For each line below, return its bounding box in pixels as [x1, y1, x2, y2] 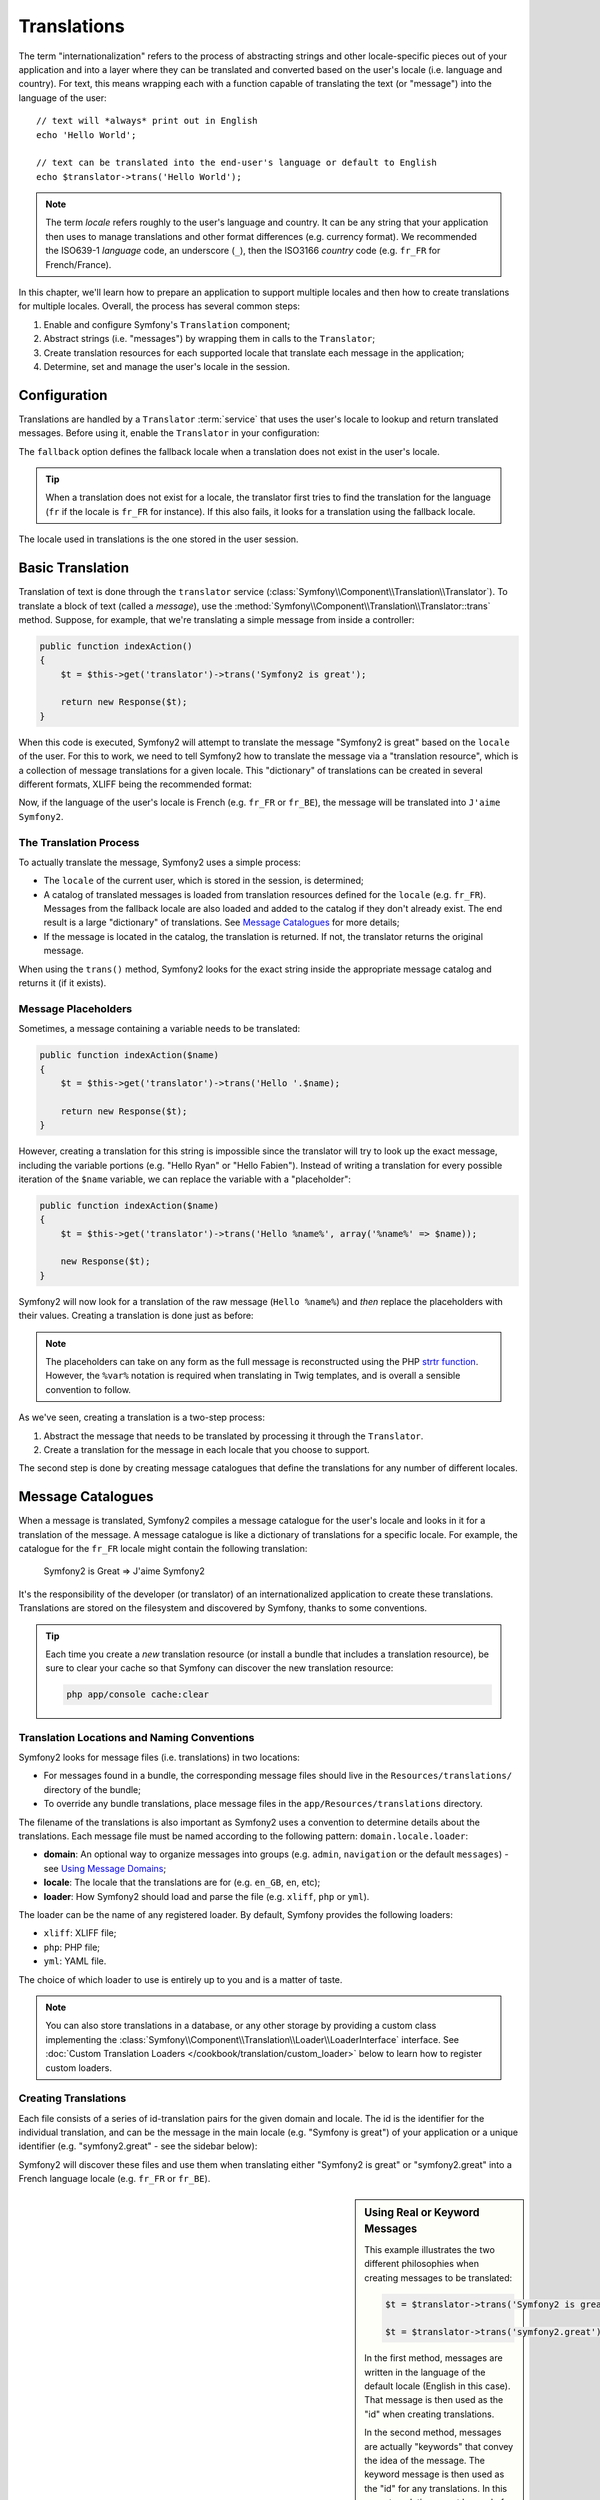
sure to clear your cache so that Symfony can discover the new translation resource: [45, 1662, 394, 1674]
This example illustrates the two [364, 2243, 495, 2255]
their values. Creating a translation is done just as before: [18, 1310, 254, 1322]
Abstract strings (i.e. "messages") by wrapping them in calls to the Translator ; [43, 333, 375, 345]
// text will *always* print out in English [36, 115, 259, 127]
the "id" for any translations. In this [364, 2482, 508, 2494]
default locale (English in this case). [364, 2380, 511, 2392]
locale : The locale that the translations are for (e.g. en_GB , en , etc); [43, 1876, 321, 1889]
